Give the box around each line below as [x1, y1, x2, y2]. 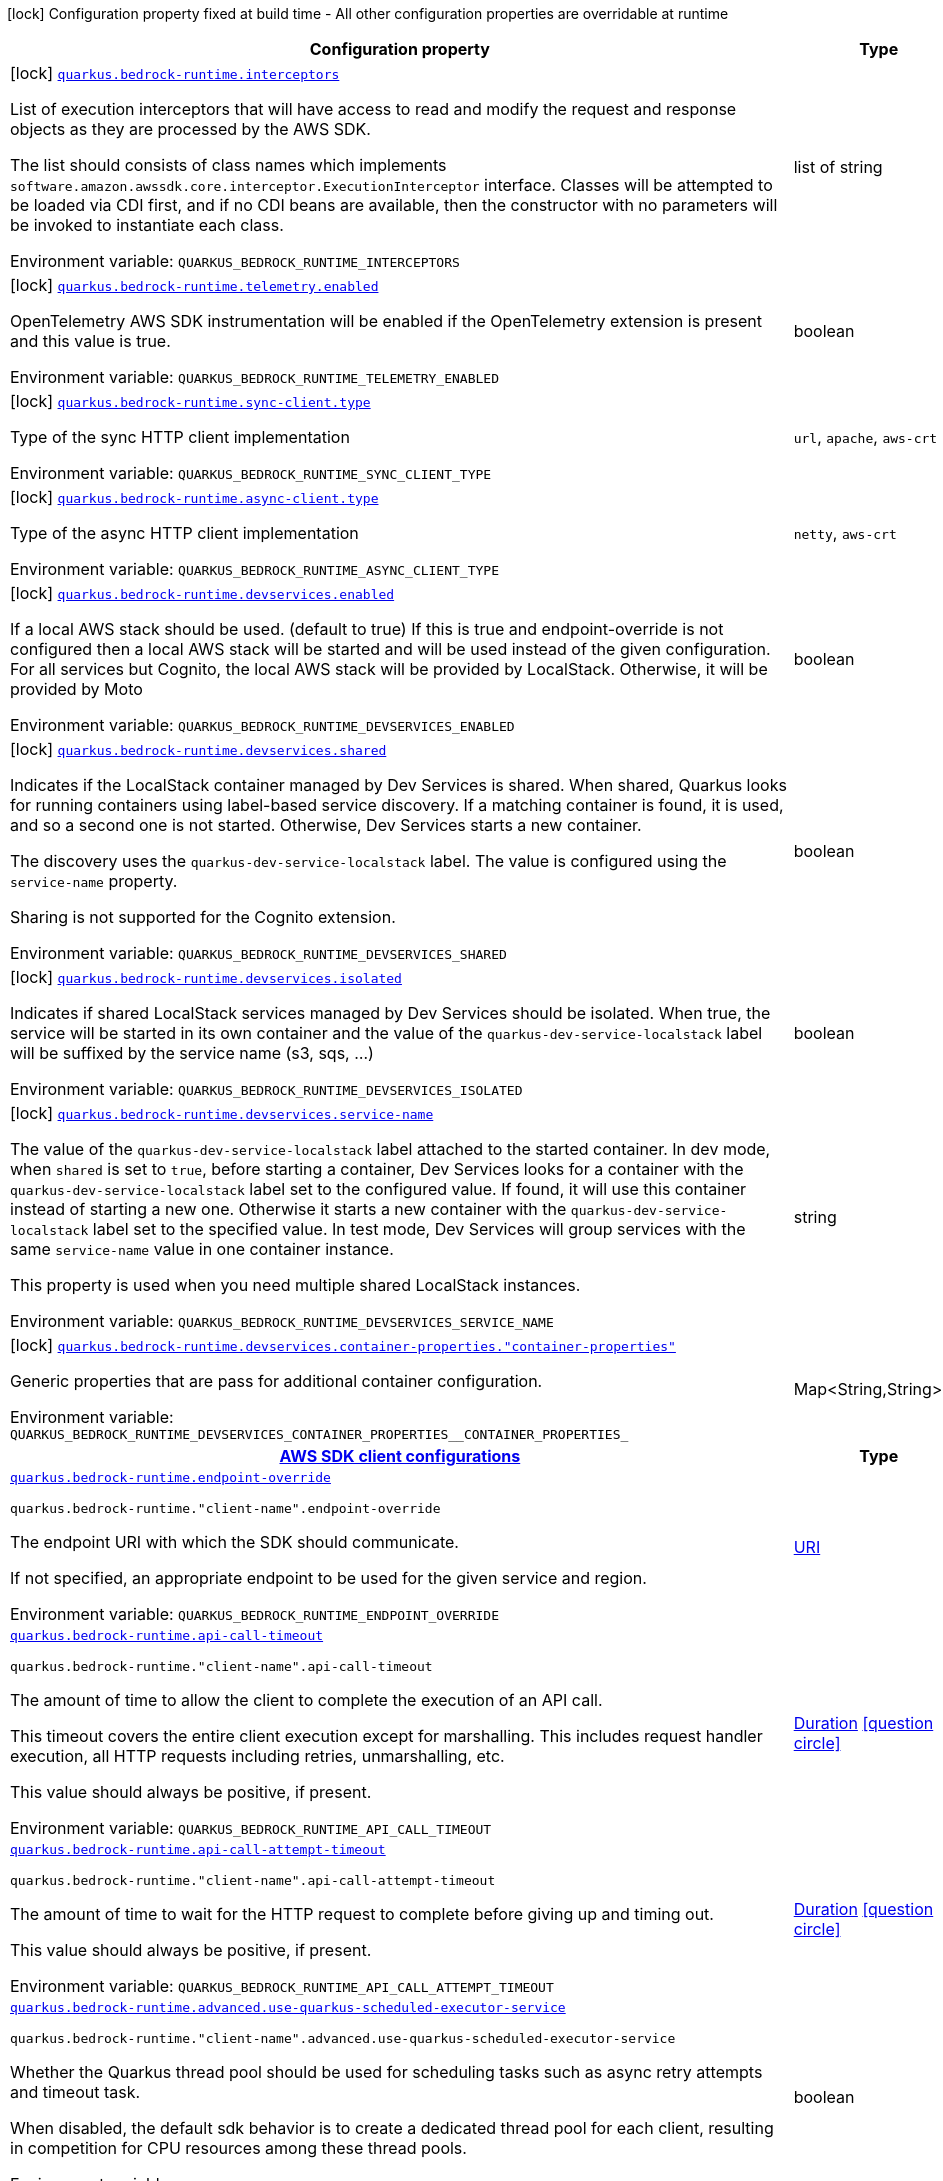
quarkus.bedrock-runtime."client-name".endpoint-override [10, 1501, 441, 1516]
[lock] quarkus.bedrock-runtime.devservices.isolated [10, 967, 402, 987]
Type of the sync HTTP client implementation [10, 427, 350, 447]
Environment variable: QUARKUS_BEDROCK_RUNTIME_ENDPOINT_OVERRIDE [10, 1604, 499, 1624]
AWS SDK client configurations [279, 1446, 521, 1466]
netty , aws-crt [793, 523, 897, 543]
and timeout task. [10, 2082, 141, 2102]
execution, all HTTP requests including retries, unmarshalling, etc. [10, 1746, 505, 1766]
